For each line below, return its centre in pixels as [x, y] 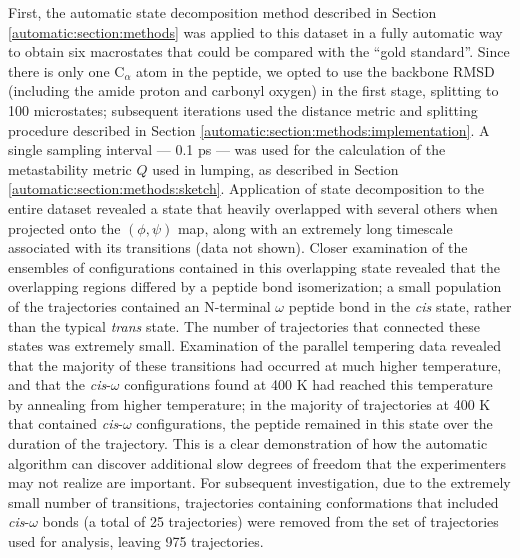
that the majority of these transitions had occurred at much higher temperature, [255, 364]
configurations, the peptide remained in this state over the [314, 423]
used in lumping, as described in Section [275, 168]
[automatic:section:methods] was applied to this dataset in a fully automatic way [255, 31]
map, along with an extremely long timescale [315, 227]
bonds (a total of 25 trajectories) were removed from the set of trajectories [270, 521]
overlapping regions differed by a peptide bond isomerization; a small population [255, 286]
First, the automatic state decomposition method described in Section [222, 12]
